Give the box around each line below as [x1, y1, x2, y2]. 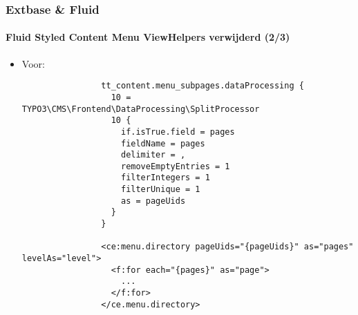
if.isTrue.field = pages [120, 126, 235, 137]
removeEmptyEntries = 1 [120, 161, 230, 171]
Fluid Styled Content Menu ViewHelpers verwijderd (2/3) [6, 30, 290, 44]
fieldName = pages [120, 138, 205, 149]
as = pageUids [120, 195, 186, 206]
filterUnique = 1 [120, 184, 200, 195]
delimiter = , [120, 150, 186, 160]
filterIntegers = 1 [120, 173, 210, 183]
